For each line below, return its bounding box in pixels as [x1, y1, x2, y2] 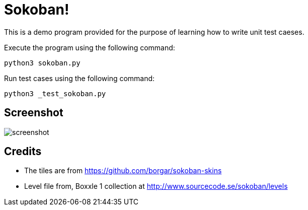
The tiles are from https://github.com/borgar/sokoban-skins [24, 166, 222, 175]
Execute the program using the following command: [4, 43, 175, 52]
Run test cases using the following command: [4, 74, 155, 83]
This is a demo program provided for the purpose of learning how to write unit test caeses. [4, 27, 304, 36]
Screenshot [4, 106, 63, 119]
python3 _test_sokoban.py [4, 89, 106, 98]
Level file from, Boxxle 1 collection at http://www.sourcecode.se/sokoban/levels [24, 182, 288, 191]
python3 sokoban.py [4, 58, 81, 67]
